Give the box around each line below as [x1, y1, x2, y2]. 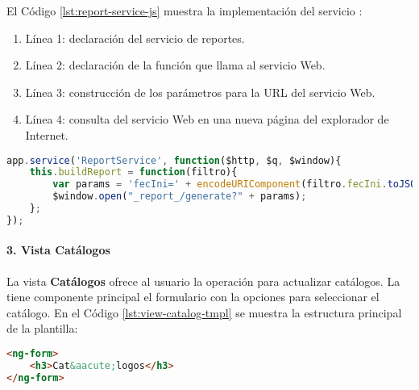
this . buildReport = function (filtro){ [29, 166, 238, 178]
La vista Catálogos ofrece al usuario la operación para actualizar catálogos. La [6, 272, 400, 289]
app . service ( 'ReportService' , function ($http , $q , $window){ [6, 154, 342, 166]
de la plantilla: [6, 320, 78, 337]
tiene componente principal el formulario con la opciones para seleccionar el [6, 288, 380, 305]
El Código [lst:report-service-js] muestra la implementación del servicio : [6, 2, 363, 19]
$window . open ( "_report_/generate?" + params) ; [52, 191, 307, 203]
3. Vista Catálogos [6, 241, 110, 258]
